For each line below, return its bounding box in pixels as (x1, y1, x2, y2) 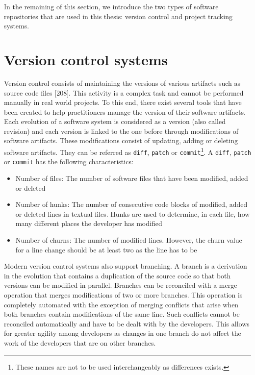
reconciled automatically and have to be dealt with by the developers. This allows (4, 318, 250, 328)
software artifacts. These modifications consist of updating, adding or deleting (4, 135, 238, 146)
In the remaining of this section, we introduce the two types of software (4, 1, 219, 11)
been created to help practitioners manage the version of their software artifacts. (4, 106, 246, 117)
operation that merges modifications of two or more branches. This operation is (4, 289, 243, 300)
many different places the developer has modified (15, 218, 162, 228)
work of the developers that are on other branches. (4, 337, 156, 348)
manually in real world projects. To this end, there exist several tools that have (4, 97, 242, 107)
